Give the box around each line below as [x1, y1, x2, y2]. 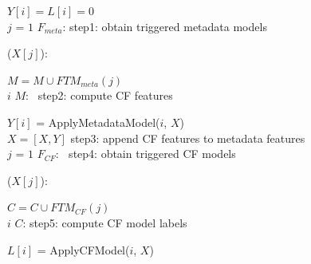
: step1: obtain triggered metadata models [62, 18, 267, 34]
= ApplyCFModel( [37, 241, 130, 258]
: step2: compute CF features [26, 87, 173, 104]
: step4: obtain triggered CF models [55, 145, 236, 162]
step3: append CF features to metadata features [70, 129, 305, 146]
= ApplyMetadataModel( [36, 113, 160, 130]
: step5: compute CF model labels [22, 214, 187, 231]
